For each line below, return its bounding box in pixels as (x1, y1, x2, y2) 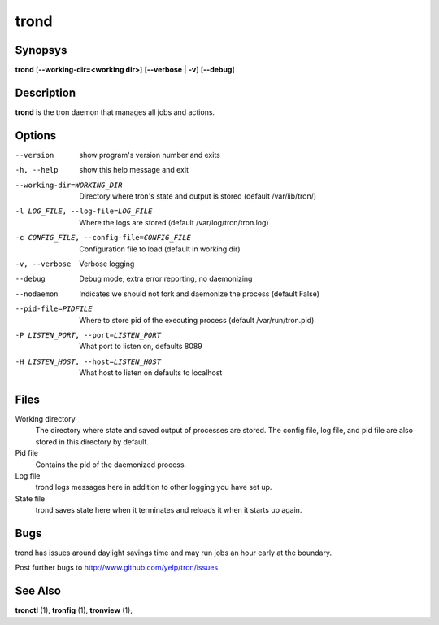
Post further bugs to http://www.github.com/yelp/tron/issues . (15, 562, 220, 573)
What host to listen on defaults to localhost (79, 368, 223, 378)
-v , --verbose (15, 260, 72, 269)
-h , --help (15, 165, 59, 175)
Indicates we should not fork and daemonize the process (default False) (79, 289, 320, 299)
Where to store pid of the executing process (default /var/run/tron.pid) (79, 315, 315, 325)
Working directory (15, 414, 76, 424)
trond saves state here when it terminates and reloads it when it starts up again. (35, 505, 302, 515)
